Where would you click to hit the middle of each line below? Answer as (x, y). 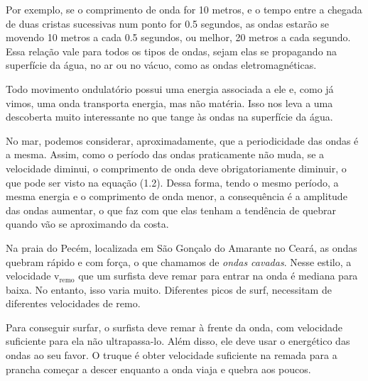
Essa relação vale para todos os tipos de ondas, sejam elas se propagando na (172, 51)
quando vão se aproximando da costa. (87, 224)
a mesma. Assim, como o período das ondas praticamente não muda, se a (165, 154)
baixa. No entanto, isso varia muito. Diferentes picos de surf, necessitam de (169, 289)
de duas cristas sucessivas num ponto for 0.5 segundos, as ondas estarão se (167, 23)
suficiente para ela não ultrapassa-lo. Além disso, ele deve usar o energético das (178, 341)
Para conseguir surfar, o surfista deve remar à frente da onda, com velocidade (174, 327)
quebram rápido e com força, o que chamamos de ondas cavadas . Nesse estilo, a (179, 261)
